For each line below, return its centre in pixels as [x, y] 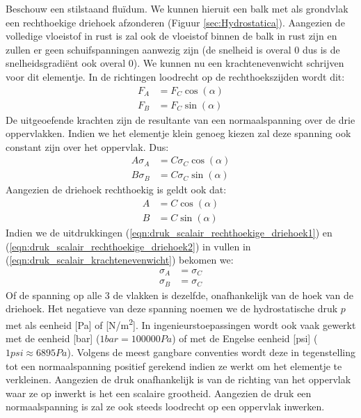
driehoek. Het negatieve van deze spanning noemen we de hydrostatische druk [172, 308]
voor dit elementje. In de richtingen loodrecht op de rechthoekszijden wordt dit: [175, 76]
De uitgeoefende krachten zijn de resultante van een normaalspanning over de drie [180, 119]
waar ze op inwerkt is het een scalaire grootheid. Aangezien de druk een [159, 393]
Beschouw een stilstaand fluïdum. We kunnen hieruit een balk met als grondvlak [177, 8]
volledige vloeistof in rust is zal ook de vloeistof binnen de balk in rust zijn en [171, 36]
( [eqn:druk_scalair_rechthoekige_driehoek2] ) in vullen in [128, 246]
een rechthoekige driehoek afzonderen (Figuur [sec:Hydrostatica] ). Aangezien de [175, 22]
